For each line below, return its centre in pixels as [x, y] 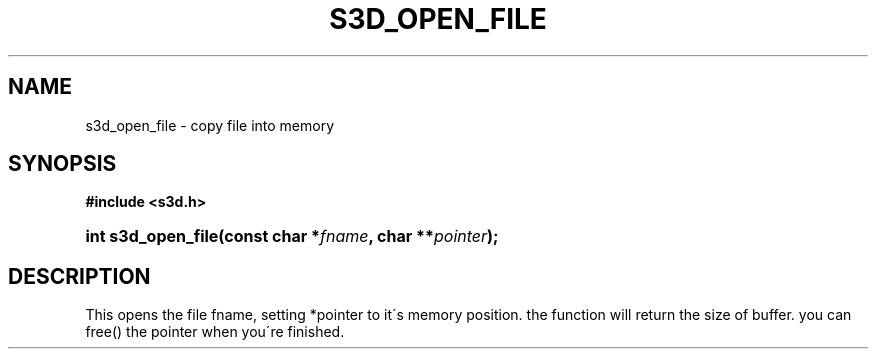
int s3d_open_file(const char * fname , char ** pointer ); [292, 236]
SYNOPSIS [62, 164]
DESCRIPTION [79, 276]
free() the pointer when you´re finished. [215, 332]
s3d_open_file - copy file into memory [210, 125]
